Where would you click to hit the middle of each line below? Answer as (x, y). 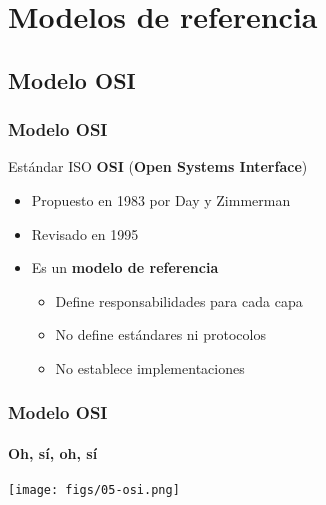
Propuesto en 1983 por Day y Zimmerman (161, 199)
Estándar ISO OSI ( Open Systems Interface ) (158, 166)
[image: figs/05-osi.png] (94, 490)
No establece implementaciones (150, 367)
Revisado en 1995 (85, 233)
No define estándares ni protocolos (160, 334)
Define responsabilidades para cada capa (179, 300)
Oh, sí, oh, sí (53, 452)
